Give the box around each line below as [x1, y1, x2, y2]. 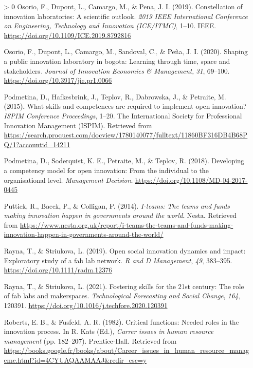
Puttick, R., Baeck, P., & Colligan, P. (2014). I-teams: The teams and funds [4, 200, 230, 211]
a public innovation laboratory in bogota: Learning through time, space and [4, 56, 230, 66]
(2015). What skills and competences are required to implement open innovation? [4, 101, 247, 111]
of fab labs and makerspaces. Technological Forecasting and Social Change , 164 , [4, 291, 240, 301]
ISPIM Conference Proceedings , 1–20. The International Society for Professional [4, 110, 242, 120]
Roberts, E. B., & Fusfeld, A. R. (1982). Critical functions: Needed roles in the [4, 316, 239, 327]
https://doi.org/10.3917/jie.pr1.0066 [4, 75, 112, 85]
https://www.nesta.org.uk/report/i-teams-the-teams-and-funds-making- [20, 219, 234, 230]
